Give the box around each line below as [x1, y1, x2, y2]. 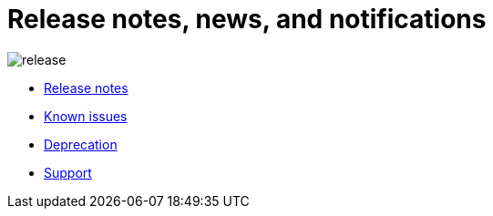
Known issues [44, 108, 128, 124]
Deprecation [44, 136, 118, 152]
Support [44, 164, 92, 180]
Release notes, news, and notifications [7, 4, 487, 35]
